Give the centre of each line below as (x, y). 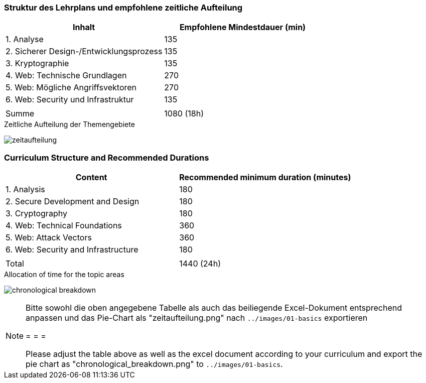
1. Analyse (25, 39)
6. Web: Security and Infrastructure (72, 250)
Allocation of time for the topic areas (64, 275)
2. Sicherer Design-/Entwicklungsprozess (84, 51)
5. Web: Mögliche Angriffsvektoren (71, 88)
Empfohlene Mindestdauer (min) (243, 27)
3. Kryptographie (37, 63)
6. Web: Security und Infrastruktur (70, 100)
